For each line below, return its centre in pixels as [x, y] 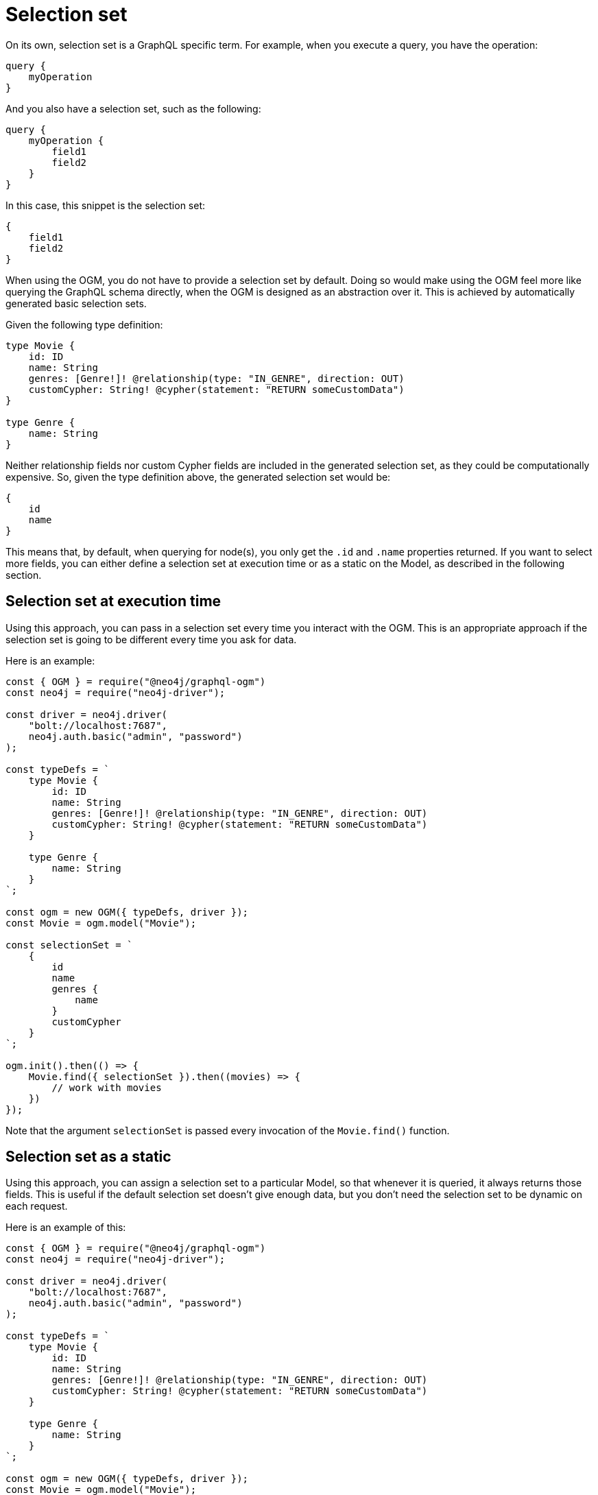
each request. [37, 1206]
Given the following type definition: [84, 324]
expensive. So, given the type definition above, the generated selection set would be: [198, 477]
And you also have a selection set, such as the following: [133, 108]
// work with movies [107, 1087]
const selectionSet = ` [69, 945]
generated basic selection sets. [76, 303]
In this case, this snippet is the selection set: [106, 205]
